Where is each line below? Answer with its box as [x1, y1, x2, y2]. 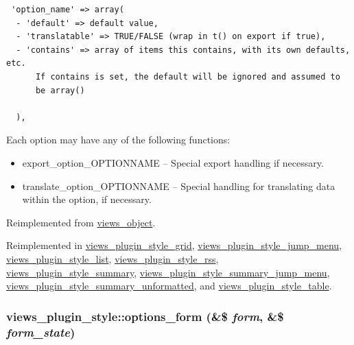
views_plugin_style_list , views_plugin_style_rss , [6, 251, 219, 265]
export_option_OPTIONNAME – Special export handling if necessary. [22, 155, 324, 169]
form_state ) [6, 323, 75, 340]
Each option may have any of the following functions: [6, 132, 231, 147]
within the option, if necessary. [22, 192, 152, 206]
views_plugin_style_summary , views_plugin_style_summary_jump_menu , [6, 265, 330, 279]
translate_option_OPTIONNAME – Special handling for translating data [22, 178, 335, 193]
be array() [35, 85, 85, 95]
